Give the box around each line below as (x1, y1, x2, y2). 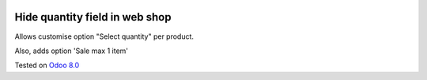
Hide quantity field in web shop (14, 10, 172, 24)
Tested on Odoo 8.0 (14, 60, 80, 70)
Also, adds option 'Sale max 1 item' (14, 46, 129, 55)
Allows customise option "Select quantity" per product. (14, 32, 194, 41)
